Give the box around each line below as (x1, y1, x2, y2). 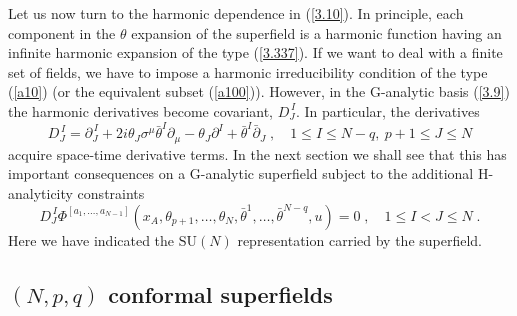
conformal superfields (108, 278, 333, 309)
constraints (77, 182, 145, 203)
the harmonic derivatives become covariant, (8, 100, 274, 121)
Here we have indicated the (8, 229, 175, 250)
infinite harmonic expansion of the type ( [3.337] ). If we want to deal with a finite (8, 42, 503, 63)
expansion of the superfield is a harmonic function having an (131, 22, 502, 43)
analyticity (8, 182, 73, 203)
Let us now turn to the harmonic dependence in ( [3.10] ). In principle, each (8, 3, 464, 23)
